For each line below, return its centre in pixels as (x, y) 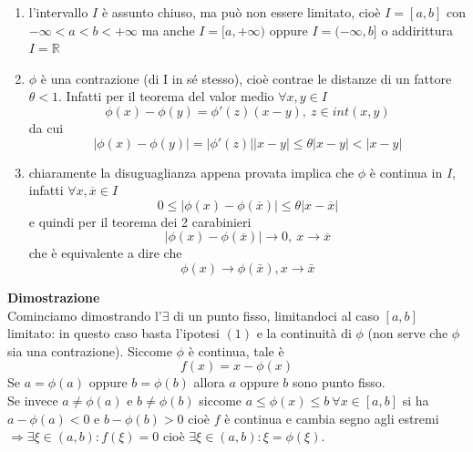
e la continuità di (304, 333)
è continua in (406, 172)
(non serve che (408, 333)
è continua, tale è (236, 350)
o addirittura (417, 30)
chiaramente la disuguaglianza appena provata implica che (191, 172)
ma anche (168, 30)
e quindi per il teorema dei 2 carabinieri (140, 221)
